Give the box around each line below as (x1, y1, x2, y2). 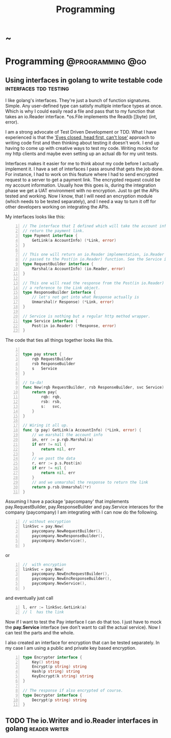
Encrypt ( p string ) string (32, 664, 87, 669)
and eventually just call (5, 595, 53, 601)
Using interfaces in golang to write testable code (5, 75, 163, 85)
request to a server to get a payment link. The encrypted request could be (5, 177, 161, 183)
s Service (32, 366, 58, 371)
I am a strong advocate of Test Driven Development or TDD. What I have (5, 129, 157, 135)
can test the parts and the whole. (5, 629, 75, 635)
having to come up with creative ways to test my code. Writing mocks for (5, 145, 159, 151)
